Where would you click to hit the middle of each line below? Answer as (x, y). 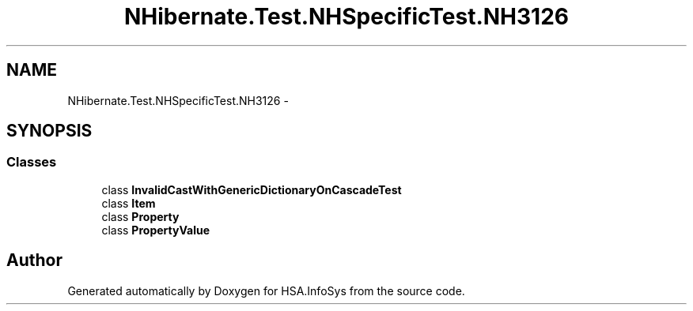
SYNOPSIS (49, 131)
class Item (129, 203)
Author (34, 260)
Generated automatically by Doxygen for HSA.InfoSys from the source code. (266, 290)
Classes (32, 162)
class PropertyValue (155, 230)
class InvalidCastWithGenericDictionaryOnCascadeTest (252, 189)
